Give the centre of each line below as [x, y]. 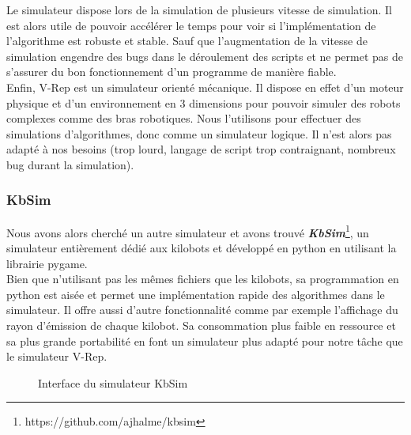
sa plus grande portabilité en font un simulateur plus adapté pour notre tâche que [205, 340]
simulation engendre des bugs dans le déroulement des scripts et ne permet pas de [205, 56]
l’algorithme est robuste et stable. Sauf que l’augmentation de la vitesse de [187, 41]
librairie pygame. [47, 263]
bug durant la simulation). [70, 164]
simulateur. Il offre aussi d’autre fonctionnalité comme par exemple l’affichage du [202, 310]
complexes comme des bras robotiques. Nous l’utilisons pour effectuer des [184, 118]
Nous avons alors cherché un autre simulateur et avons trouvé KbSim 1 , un [188, 231]
